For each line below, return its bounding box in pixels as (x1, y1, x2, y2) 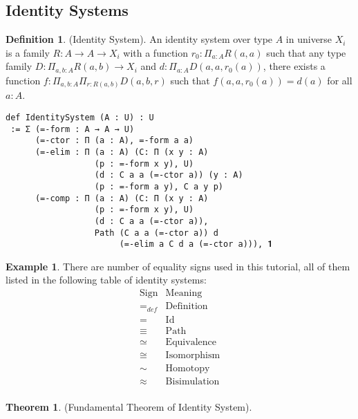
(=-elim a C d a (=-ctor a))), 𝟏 (119, 239, 273, 250)
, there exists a (263, 59, 326, 73)
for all (327, 73, 352, 87)
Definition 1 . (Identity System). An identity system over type (6, 32, 273, 46)
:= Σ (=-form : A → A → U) (10, 124, 135, 134)
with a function (123, 45, 189, 59)
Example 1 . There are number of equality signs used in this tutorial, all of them (6, 259, 350, 273)
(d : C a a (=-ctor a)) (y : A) (94, 170, 243, 180)
